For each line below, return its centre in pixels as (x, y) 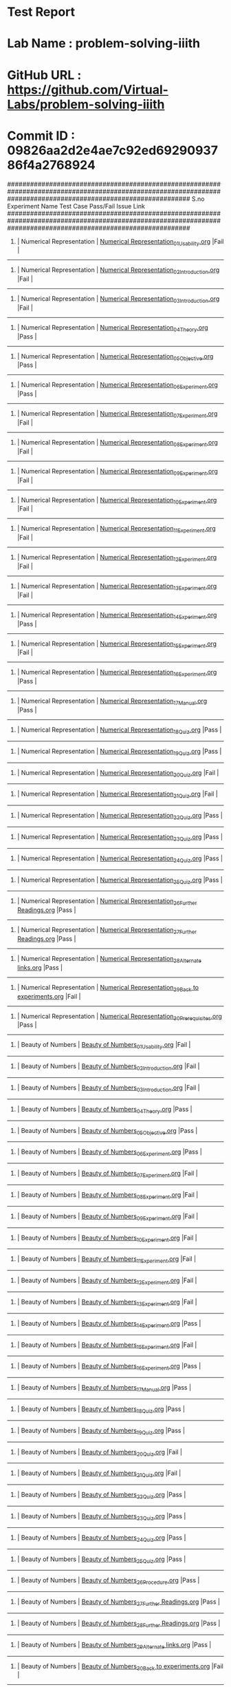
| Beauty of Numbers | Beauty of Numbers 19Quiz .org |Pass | (101, 1431)
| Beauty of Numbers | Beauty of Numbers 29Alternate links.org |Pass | (114, 1645)
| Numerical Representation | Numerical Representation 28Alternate (109, 959)
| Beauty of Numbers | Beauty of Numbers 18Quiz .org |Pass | (101, 1410)
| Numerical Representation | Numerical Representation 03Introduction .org (118, 299)
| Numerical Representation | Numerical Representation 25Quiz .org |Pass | (120, 880)
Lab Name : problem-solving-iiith (104, 44)
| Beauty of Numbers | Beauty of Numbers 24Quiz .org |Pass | (101, 1538)
